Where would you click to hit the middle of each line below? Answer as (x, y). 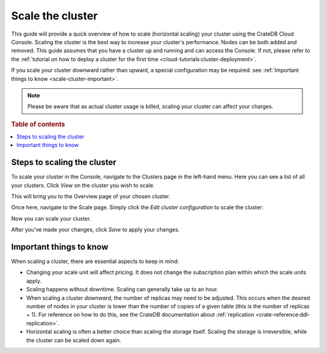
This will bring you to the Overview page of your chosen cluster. (91, 196)
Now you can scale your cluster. (51, 218)
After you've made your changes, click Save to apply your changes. (95, 230)
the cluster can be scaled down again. (74, 340)
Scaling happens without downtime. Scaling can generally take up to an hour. (122, 290)
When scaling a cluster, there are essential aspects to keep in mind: (95, 261)
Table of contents (38, 124)
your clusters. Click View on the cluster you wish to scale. (83, 185)
